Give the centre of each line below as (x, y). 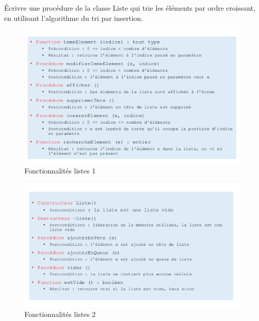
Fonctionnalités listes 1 (60, 171)
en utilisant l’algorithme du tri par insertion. (74, 18)
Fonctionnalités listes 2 (60, 314)
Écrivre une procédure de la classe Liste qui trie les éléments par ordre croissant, (130, 8)
